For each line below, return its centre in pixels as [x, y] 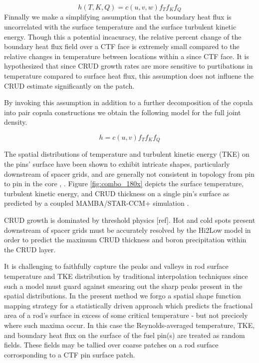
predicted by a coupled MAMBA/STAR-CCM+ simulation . [97, 203]
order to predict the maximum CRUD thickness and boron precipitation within [125, 240]
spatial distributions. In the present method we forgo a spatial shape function [123, 296]
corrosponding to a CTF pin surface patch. [70, 354]
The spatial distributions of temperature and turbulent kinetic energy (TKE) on [127, 154]
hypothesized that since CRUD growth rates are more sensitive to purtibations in [129, 66]
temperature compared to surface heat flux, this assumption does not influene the [129, 76]
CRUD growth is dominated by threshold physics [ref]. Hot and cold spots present [130, 220]
